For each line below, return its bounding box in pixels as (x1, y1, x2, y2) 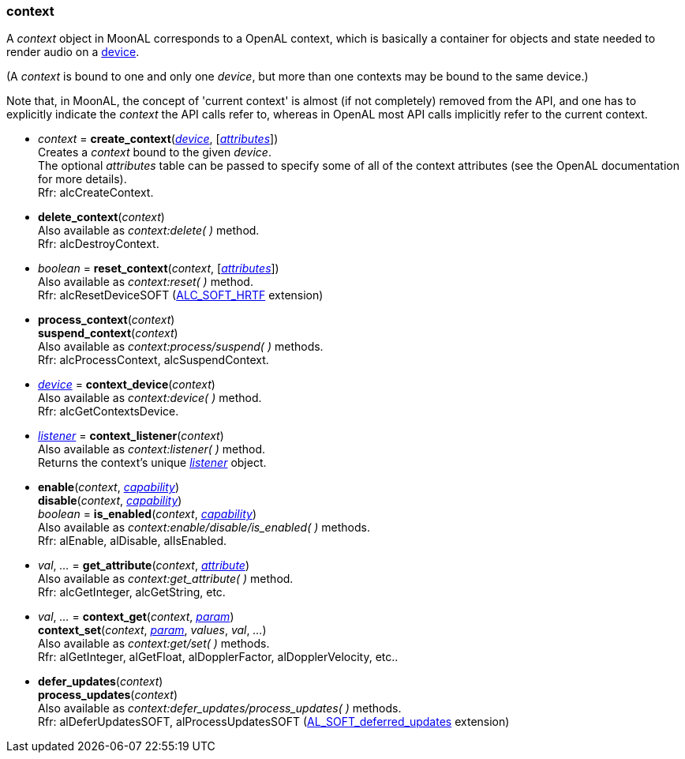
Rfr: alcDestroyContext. (38, 237, 159, 251)
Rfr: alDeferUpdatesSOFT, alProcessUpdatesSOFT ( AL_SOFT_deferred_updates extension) (38, 715, 510, 729)
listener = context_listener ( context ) (38, 429, 224, 443)
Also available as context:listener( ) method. (38, 442, 266, 457)
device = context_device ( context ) (38, 378, 215, 392)
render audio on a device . (6, 45, 140, 59)
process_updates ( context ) (38, 688, 178, 702)
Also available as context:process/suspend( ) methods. (38, 340, 324, 354)
